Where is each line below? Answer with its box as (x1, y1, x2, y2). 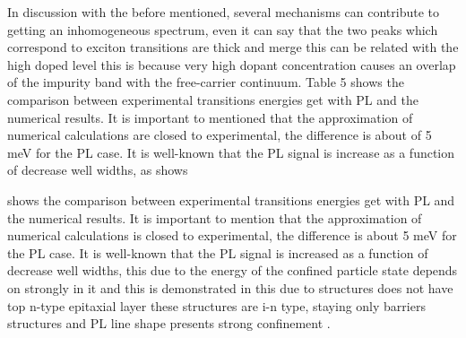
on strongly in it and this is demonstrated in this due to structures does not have (7, 278, 453, 297)
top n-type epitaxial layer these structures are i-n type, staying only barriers (7, 296, 426, 315)
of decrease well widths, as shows (7, 160, 188, 179)
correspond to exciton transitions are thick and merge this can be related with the (7, 38, 459, 56)
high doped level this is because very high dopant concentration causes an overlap (7, 55, 456, 74)
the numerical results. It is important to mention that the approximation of (7, 208, 422, 227)
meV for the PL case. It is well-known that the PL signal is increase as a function (7, 143, 455, 161)
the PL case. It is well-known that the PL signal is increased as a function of (7, 243, 428, 262)
